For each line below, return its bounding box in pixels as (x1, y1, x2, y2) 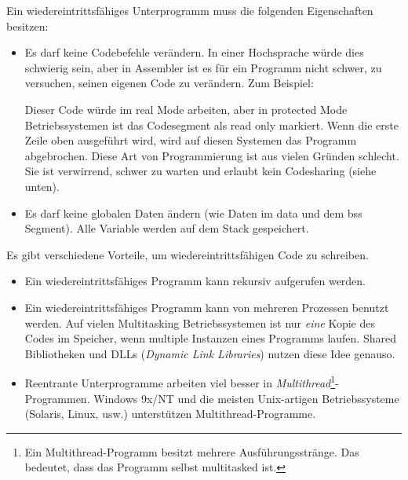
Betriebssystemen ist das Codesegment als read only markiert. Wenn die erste (24, 116, 399, 133)
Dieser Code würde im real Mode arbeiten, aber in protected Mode (24, 101, 348, 117)
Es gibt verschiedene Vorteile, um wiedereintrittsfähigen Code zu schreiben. (6, 246, 369, 262)
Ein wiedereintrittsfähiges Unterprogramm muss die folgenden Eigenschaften (6, 2, 373, 18)
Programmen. (24, 390, 90, 406)
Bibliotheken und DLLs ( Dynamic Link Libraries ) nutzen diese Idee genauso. (24, 345, 395, 361)
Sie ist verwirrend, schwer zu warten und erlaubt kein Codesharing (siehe (24, 163, 377, 179)
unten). (24, 178, 60, 194)
